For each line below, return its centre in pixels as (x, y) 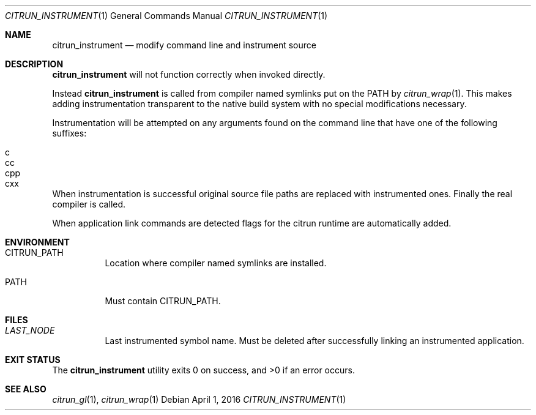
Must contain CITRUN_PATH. (163, 301)
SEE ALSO (26, 389)
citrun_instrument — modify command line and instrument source (184, 45)
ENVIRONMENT (37, 242)
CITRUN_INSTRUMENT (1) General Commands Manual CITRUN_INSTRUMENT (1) (166, 16)
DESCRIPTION (34, 64)
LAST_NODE (30, 330)
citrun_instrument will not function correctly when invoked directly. (189, 74)
